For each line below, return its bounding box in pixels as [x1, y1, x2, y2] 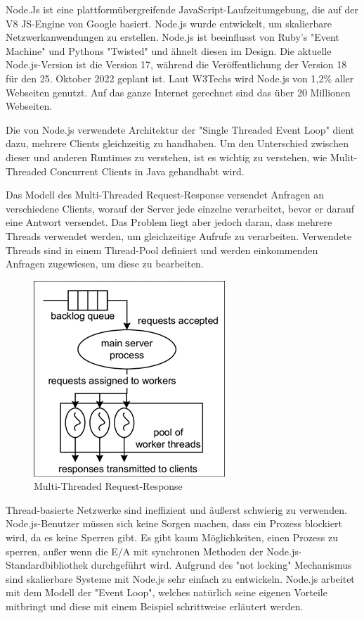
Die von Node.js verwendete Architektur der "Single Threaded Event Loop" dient [6, 122, 355, 137]
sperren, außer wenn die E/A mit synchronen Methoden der [6, 543, 264, 558]
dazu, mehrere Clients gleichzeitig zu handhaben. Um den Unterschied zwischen [6, 136, 349, 151]
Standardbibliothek [6, 557, 89, 572]
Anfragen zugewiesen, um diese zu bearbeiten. [6, 256, 204, 271]
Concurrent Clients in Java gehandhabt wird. [50, 163, 245, 178]
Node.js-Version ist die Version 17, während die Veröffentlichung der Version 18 [6, 57, 347, 72]
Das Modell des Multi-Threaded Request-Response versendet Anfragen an [6, 187, 325, 202]
